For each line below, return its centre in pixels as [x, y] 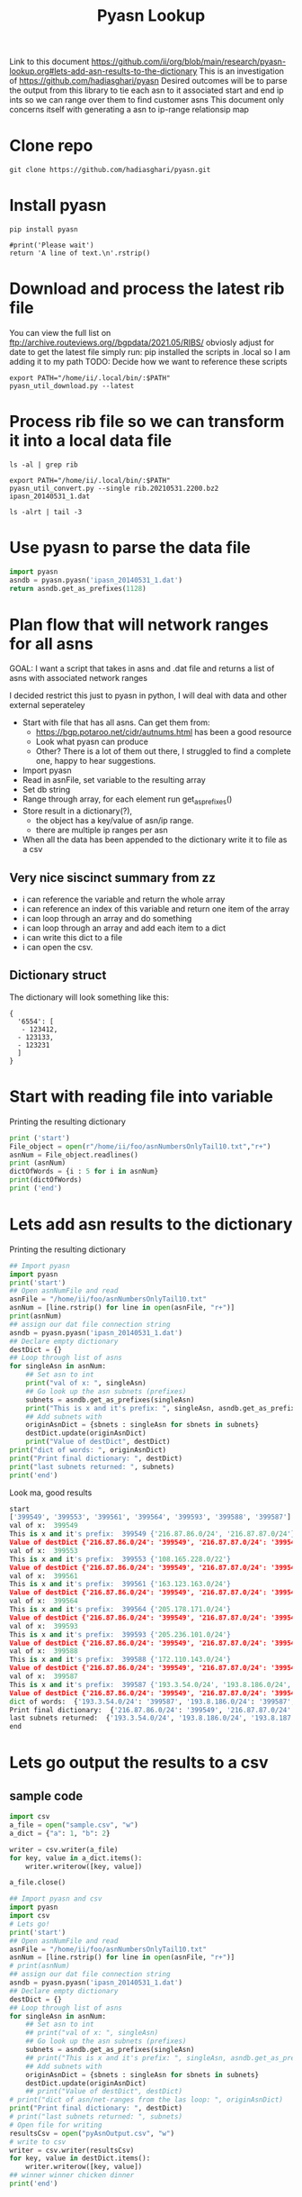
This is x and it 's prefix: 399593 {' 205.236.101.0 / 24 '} [120, 1634]
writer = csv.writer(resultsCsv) [72, 2150]
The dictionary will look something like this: [89, 997]
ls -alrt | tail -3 [46, 512]
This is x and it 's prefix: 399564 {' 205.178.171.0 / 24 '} [120, 1610]
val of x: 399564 [44, 1601]
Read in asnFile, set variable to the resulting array [114, 780]
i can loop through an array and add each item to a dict [124, 928]
